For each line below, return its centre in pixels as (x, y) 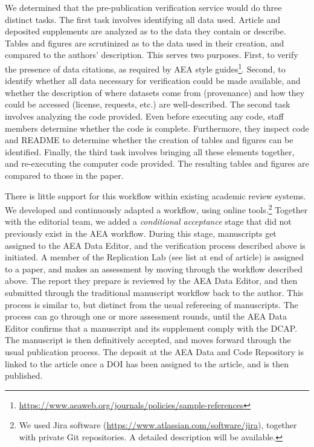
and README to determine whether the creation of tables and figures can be (149, 140)
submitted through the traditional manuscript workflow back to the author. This (154, 292)
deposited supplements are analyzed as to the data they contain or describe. (146, 31)
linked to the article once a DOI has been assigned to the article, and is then (147, 363)
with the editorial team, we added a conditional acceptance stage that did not (148, 221)
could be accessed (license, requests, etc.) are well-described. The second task (148, 104)
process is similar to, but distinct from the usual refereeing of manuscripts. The (152, 304)
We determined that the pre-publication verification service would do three (143, 7)
